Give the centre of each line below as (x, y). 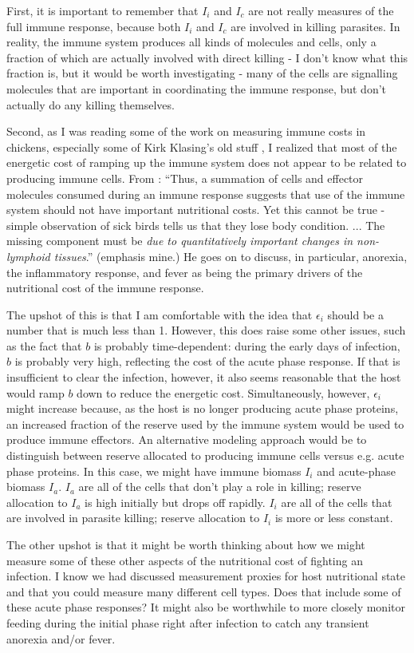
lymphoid (28, 256)
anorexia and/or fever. (61, 638)
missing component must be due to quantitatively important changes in (180, 241)
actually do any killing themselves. (91, 104)
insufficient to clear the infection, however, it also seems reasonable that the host (204, 377)
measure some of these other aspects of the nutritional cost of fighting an (185, 560)
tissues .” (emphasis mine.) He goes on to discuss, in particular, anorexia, (231, 256)
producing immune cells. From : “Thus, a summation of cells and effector (185, 178)
